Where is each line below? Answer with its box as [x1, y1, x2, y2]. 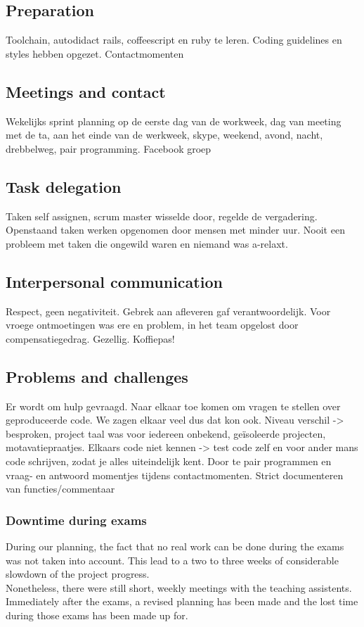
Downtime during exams [6, 511, 147, 528]
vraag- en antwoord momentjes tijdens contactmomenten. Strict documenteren [6, 467, 344, 482]
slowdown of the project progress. [6, 566, 150, 581]
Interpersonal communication [6, 270, 223, 292]
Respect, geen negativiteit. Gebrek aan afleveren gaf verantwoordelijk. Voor [6, 303, 331, 318]
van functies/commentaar [6, 481, 115, 496]
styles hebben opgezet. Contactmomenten [6, 46, 184, 61]
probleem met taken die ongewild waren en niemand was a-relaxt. [6, 236, 288, 251]
